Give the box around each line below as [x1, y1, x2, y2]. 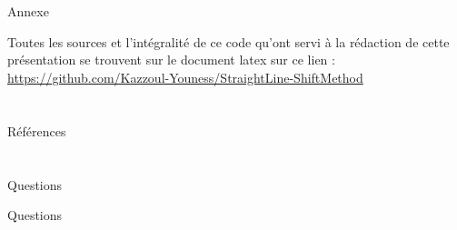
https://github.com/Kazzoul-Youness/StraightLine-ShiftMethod [7, 67, 363, 86]
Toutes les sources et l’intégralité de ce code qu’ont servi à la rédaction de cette [7, 32, 450, 51]
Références [7, 121, 66, 140]
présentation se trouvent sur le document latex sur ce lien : [7, 50, 335, 69]
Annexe [7, 2, 49, 21]
